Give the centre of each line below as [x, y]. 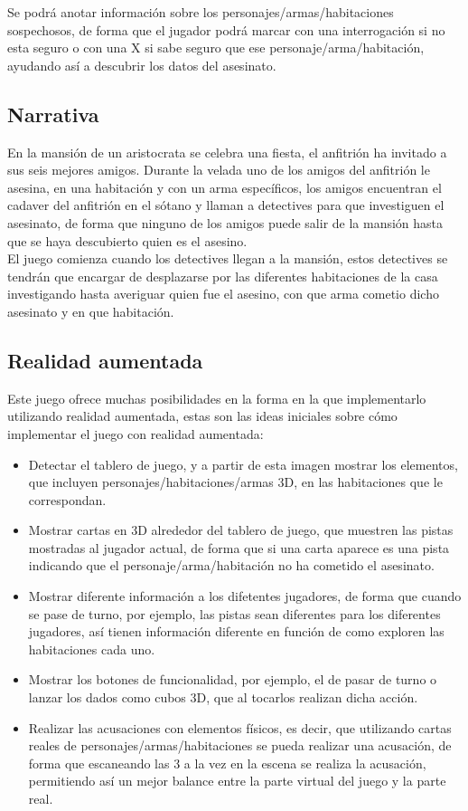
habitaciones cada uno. [92, 649]
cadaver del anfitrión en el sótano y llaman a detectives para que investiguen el [226, 205]
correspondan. [67, 499]
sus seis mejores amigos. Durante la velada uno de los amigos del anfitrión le [219, 170]
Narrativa [53, 114]
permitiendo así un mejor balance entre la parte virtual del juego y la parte [237, 781]
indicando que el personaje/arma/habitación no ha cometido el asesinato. [231, 565]
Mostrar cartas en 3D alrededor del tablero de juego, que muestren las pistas [241, 530]
